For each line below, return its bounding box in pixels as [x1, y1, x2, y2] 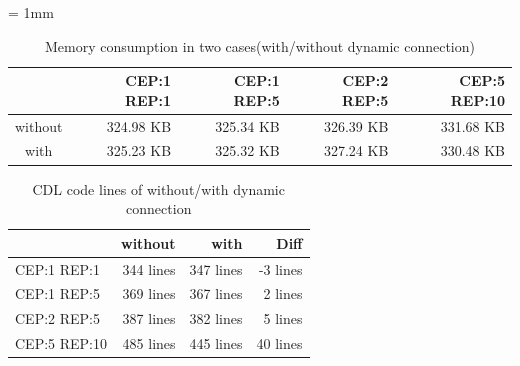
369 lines [122, 283, 176, 304]
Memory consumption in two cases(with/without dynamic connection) [45, 35, 475, 56]
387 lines [122, 308, 176, 329]
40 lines [256, 333, 303, 354]
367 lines [189, 283, 243, 304]
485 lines [122, 333, 176, 354]
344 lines [122, 258, 176, 279]
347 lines [189, 258, 243, 279]
